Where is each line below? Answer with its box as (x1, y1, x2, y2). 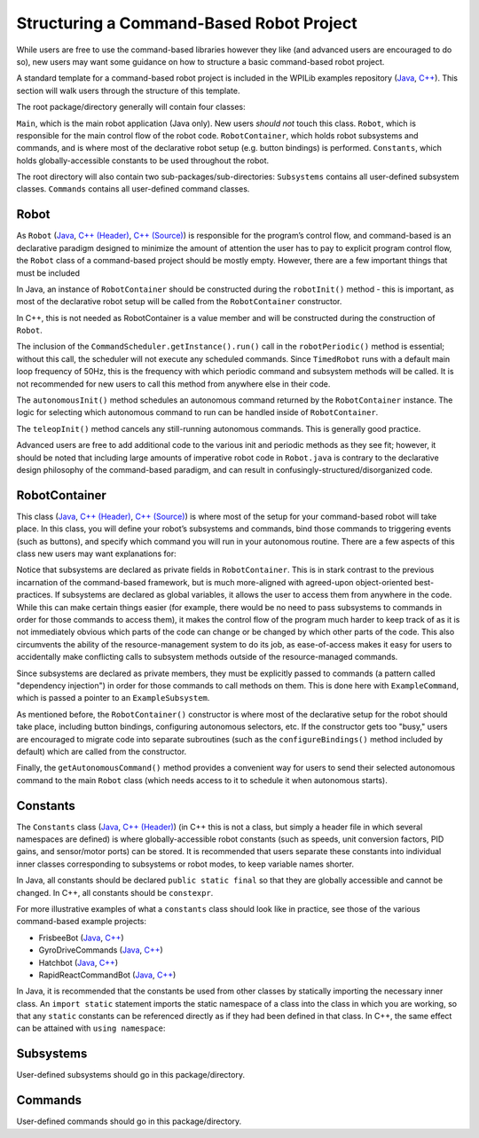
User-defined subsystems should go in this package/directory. (16, 1070, 246, 1080)
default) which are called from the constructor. (16, 746, 187, 757)
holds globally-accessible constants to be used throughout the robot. (16, 155, 270, 166)
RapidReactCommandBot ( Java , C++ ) (38, 969, 177, 980)
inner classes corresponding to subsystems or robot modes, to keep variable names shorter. (16, 859, 355, 869)
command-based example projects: (16, 916, 146, 927)
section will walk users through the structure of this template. (16, 85, 240, 96)
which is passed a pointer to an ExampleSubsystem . (16, 693, 210, 703)
